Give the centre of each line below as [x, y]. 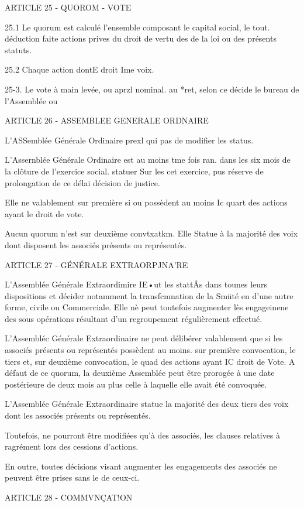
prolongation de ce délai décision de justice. [82, 182]
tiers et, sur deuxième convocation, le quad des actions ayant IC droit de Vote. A [150, 361]
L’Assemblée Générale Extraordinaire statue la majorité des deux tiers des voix [147, 404]
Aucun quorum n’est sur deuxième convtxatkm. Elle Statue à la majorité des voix [151, 233]
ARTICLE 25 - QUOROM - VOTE [68, 7]
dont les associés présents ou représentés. [78, 415]
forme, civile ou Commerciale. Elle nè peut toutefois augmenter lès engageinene [147, 307]
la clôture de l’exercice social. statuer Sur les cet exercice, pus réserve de [134, 171]
